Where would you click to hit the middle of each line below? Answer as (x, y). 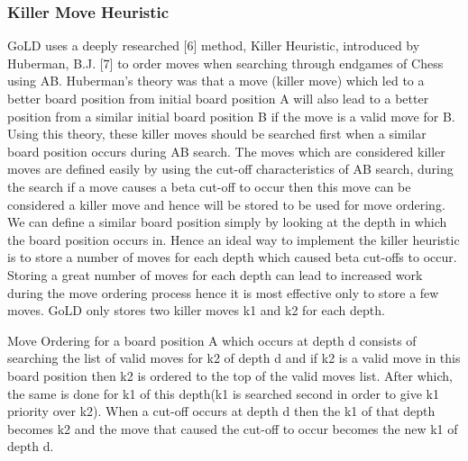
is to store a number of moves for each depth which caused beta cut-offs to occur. (232, 257)
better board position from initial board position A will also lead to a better (218, 98)
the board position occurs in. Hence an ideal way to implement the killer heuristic (234, 239)
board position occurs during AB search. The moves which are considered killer (226, 151)
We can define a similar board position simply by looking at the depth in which (227, 222)
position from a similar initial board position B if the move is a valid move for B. (231, 116)
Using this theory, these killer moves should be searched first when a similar (217, 134)
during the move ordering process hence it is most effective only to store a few (223, 292)
